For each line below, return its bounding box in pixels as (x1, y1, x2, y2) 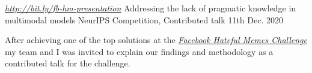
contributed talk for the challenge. (5, 57, 130, 69)
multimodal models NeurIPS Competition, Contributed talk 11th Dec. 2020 (5, 13, 283, 26)
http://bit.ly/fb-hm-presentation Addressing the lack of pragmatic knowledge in (5, 2, 296, 14)
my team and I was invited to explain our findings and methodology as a (5, 45, 274, 57)
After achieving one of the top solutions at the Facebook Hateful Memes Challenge (5, 34, 307, 46)
